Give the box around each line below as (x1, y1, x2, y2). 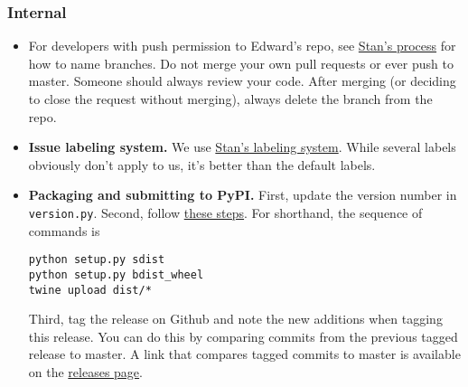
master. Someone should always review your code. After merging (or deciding (28, 71, 456, 90)
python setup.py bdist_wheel (28, 268, 204, 281)
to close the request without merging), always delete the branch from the (28, 90, 433, 108)
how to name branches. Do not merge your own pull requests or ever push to (28, 53, 454, 72)
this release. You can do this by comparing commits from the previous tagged (28, 326, 458, 345)
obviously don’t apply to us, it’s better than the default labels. (28, 155, 376, 174)
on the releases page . (28, 362, 143, 381)
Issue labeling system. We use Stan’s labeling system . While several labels (28, 137, 456, 156)
